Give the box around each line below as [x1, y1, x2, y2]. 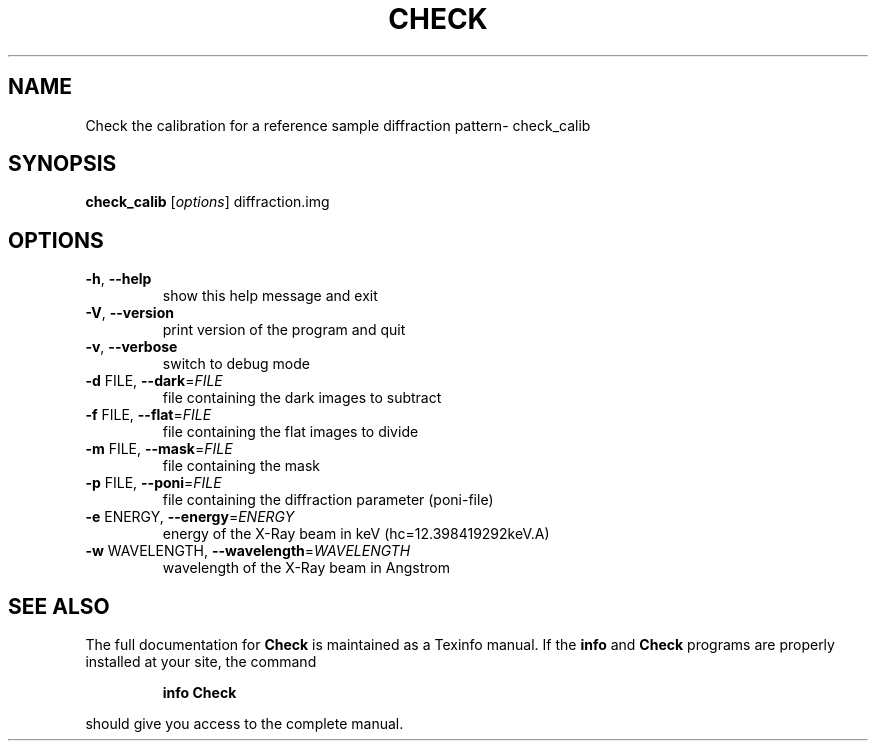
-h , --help [85, 270, 152, 288]
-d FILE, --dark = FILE [85, 372, 223, 390]
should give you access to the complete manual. [85, 715, 404, 733]
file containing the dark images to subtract [162, 389, 442, 407]
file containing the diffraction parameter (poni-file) [162, 491, 494, 509]
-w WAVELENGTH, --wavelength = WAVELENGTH [85, 542, 411, 560]
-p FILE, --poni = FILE [85, 474, 222, 492]
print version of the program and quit [162, 321, 406, 339]
